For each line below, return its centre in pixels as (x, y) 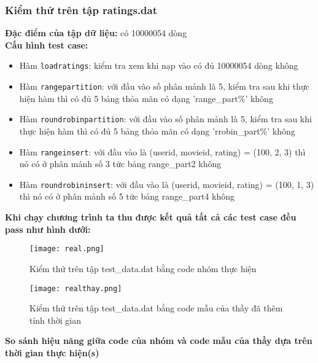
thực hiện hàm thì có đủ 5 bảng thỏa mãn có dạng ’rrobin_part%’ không (157, 131)
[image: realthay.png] (76, 288)
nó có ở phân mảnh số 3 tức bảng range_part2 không (120, 164)
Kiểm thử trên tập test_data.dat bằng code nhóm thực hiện (143, 268)
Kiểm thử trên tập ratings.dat (81, 10)
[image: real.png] (67, 249)
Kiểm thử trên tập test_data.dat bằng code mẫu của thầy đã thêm (156, 308)
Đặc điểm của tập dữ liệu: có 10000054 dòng (96, 33)
